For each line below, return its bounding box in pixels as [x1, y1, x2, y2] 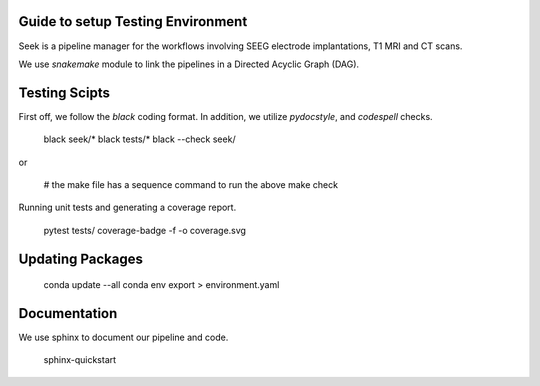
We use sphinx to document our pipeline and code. [18, 331, 229, 344]
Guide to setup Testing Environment [18, 13, 248, 30]
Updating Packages [18, 250, 144, 267]
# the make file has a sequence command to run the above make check [43, 178, 339, 190]
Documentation [18, 305, 118, 322]
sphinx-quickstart [43, 354, 117, 366]
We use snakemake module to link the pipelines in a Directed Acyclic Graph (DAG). [18, 58, 360, 70]
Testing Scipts [18, 84, 110, 101]
